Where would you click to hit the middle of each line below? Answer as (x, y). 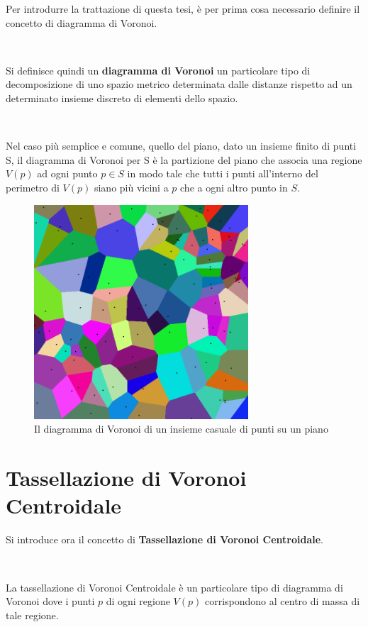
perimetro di (33, 187)
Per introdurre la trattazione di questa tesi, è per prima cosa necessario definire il (183, 9)
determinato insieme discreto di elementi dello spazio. (122, 98)
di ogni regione (138, 601)
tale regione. (32, 615)
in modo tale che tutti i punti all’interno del (223, 173)
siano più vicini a (131, 187)
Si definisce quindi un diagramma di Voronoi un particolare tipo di (158, 70)
